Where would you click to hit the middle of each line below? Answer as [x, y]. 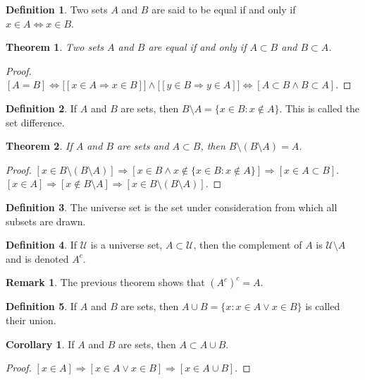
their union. [31, 320]
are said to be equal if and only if [224, 9]
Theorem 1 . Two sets [55, 47]
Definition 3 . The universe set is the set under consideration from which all [172, 207]
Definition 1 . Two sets [57, 9]
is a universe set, [126, 245]
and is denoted [37, 258]
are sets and [143, 146]
